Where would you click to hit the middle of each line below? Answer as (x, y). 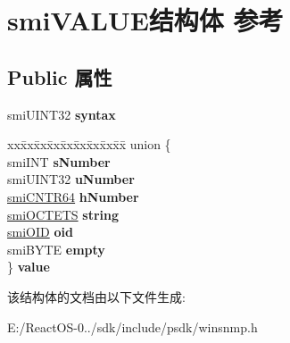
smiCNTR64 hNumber (73, 196)
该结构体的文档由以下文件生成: (96, 296)
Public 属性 (60, 76)
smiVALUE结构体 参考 (145, 20)
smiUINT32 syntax (62, 114)
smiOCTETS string (63, 214)
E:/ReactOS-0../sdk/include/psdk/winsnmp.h (133, 326)
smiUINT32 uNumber (71, 179)
